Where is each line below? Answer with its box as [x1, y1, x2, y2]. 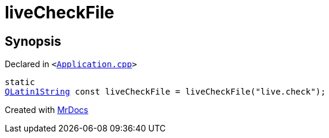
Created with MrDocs [5, 105, 89, 115]
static [5, 77, 35, 87]
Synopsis [5, 33, 61, 49]
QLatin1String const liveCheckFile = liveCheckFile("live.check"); [5, 87, 326, 97]
